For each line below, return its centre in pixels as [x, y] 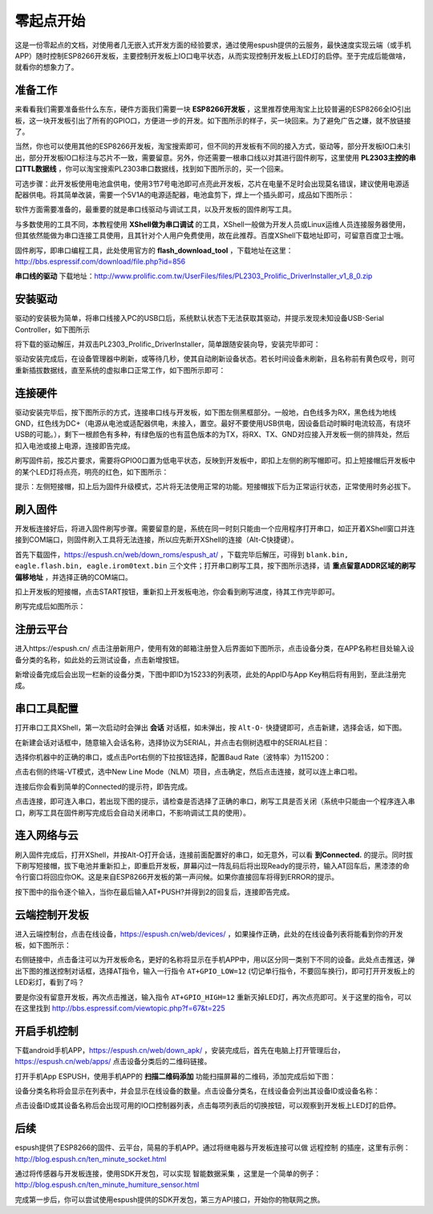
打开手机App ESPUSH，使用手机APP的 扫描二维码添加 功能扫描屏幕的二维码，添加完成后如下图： [176, 1076]
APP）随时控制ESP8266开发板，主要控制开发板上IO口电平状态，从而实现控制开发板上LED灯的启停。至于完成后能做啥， [212, 55]
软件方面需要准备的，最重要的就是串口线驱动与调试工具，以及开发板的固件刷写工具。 [155, 209]
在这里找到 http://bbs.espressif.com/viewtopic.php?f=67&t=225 [120, 1008]
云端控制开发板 [52, 915]
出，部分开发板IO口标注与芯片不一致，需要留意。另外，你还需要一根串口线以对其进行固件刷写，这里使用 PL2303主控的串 [215, 157]
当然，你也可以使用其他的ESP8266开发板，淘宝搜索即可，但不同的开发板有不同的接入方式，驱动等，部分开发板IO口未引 [213, 146]
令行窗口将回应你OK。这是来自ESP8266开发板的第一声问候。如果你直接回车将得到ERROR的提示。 [177, 877]
